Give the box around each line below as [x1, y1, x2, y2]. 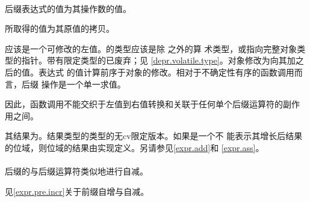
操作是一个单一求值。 [41, 77, 126, 90]
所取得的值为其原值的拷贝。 [5, 22, 114, 35]
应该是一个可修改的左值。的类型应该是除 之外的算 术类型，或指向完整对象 [5, 42, 297, 55]
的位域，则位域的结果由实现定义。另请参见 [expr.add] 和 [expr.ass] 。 [5, 141, 264, 153]
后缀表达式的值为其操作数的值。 [5, 2, 131, 14]
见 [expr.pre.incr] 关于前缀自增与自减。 [5, 185, 149, 197]
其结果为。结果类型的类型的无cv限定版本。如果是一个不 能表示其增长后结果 [5, 129, 303, 142]
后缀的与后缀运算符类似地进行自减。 [5, 165, 148, 177]
